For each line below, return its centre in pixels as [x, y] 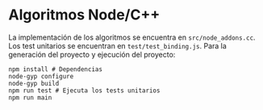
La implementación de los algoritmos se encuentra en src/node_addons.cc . [132, 37]
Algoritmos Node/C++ [84, 15]
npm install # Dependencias [56, 69]
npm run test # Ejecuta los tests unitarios [84, 91]
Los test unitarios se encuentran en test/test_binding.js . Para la [118, 45]
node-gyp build [34, 83]
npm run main [30, 97]
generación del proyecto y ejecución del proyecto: [92, 54]
